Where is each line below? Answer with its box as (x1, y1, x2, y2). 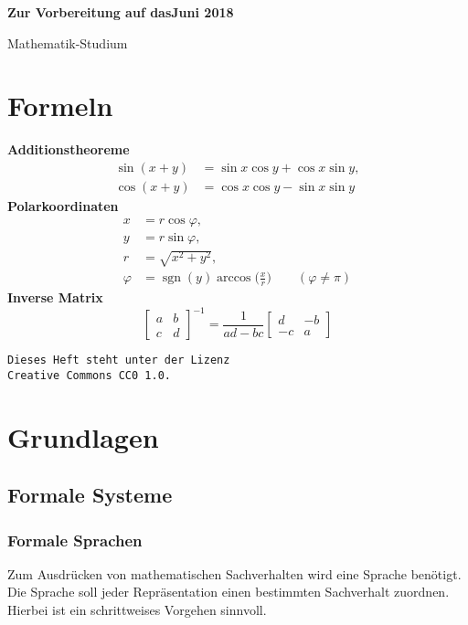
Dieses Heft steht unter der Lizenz (7, 354, 230, 367)
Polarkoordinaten (7, 196, 119, 215)
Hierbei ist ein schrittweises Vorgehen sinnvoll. (7, 600, 267, 620)
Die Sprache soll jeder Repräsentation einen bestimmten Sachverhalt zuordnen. (7, 582, 450, 601)
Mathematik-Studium (7, 33, 128, 52)
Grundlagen (7, 418, 159, 455)
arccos (217, 271, 251, 285)
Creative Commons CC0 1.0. (7, 368, 171, 382)
